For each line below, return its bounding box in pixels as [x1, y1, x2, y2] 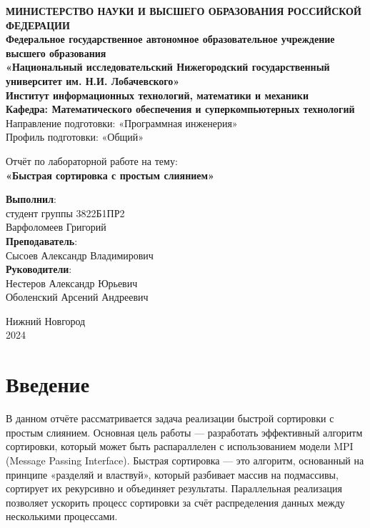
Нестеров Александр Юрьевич [6, 275, 138, 290]
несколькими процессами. [6, 509, 118, 524]
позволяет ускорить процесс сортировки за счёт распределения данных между [6, 494, 345, 509]
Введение [6, 369, 90, 399]
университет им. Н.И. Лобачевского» [6, 73, 180, 88]
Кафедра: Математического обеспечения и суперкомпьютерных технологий [6, 101, 355, 116]
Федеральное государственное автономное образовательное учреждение [6, 31, 335, 46]
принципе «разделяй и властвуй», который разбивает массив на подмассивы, [6, 467, 339, 482]
